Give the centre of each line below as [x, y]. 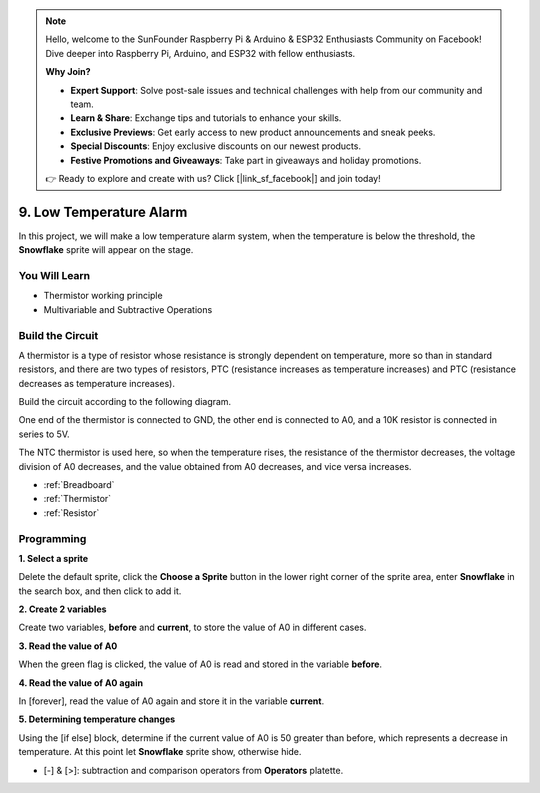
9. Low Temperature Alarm [103, 211]
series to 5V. [44, 434]
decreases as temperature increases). [96, 383]
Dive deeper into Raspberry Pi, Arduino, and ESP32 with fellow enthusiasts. [200, 53]
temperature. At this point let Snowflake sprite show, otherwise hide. [160, 752]
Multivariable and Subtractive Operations [128, 309]
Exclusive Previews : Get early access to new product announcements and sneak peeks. [253, 132]
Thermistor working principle [103, 296]
